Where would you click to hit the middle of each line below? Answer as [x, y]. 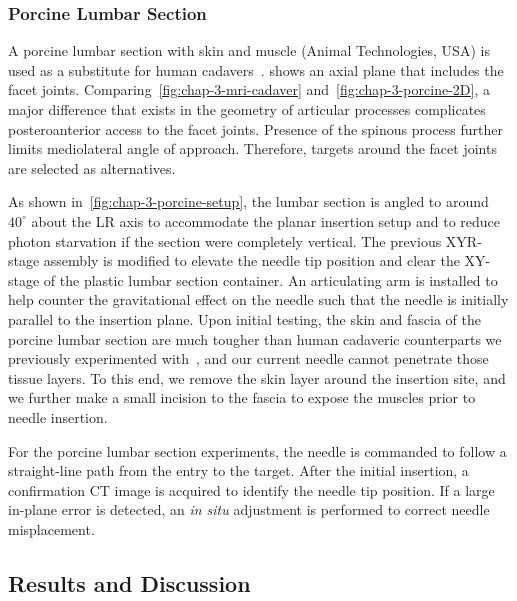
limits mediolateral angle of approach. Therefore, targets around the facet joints [252, 148]
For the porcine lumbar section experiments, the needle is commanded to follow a [257, 450]
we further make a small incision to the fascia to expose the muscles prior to [242, 397]
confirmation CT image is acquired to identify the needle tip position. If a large [251, 489]
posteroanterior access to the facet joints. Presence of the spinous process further [256, 128]
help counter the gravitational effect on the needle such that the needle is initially [258, 299]
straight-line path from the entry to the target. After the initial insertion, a [238, 470]
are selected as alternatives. [92, 167]
